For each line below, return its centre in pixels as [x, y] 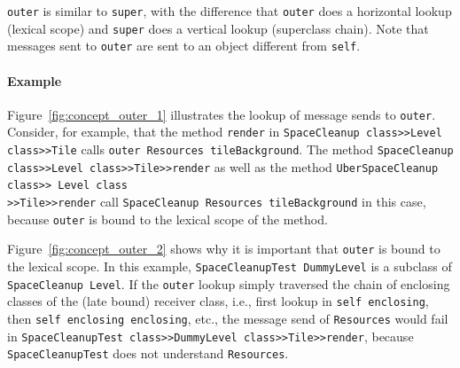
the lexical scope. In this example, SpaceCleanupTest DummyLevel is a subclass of [230, 266]
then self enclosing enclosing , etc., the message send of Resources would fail [228, 318]
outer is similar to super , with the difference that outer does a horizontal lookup [230, 11]
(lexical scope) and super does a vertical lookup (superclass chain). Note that [218, 28]
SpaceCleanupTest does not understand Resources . [148, 353]
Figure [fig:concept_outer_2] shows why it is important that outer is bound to [224, 249]
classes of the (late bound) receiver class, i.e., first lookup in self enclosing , [218, 301]
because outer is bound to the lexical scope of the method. [168, 219]
